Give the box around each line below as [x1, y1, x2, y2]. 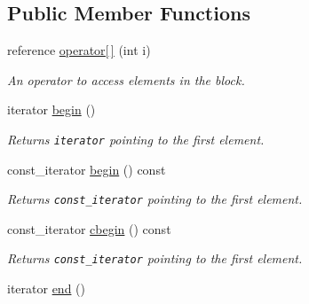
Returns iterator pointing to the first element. [7, 129, 265, 148]
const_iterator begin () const [7, 160, 166, 178]
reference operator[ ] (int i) [7, 41, 151, 59]
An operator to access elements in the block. [7, 70, 245, 89]
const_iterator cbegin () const [7, 219, 171, 238]
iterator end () [7, 279, 85, 298]
